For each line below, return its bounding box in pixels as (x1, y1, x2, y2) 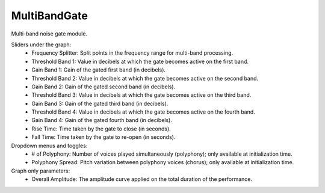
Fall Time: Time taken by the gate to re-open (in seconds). (31, 133, 176, 141)
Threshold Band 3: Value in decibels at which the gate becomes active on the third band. (31, 91, 252, 99)
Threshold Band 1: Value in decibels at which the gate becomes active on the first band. (31, 58, 249, 65)
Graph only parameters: (11, 167, 70, 174)
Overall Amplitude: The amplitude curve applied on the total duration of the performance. (31, 176, 253, 183)
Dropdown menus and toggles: (11, 142, 88, 149)
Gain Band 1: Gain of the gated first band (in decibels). (31, 66, 166, 73)
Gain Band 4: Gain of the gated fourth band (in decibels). (31, 117, 173, 124)
